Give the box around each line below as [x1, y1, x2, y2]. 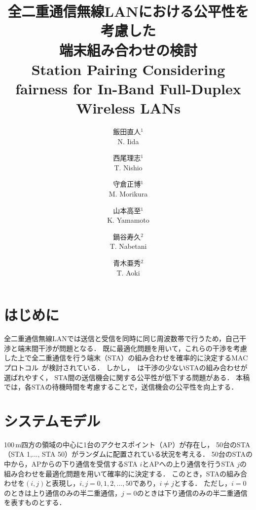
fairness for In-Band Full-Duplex [15, 78, 241, 98]
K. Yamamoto [107, 215, 149, 225]
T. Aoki [116, 267, 140, 277]
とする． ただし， [174, 478, 231, 488]
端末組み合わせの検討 [59, 39, 197, 60]
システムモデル [4, 410, 101, 431]
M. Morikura [109, 189, 148, 199]
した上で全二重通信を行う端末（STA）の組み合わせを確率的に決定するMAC [4, 353, 248, 363]
